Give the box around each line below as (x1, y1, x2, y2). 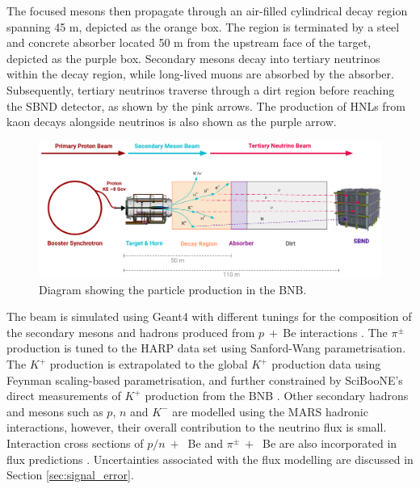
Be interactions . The (283, 323, 388, 340)
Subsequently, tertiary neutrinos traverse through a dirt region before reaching (6, 81, 395, 98)
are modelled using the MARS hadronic (172, 403, 368, 419)
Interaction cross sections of (6, 435, 144, 452)
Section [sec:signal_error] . (6, 466, 134, 483)
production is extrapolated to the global (49, 356, 248, 373)
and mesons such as (6, 403, 103, 419)
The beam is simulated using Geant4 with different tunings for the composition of (6, 308, 412, 325)
